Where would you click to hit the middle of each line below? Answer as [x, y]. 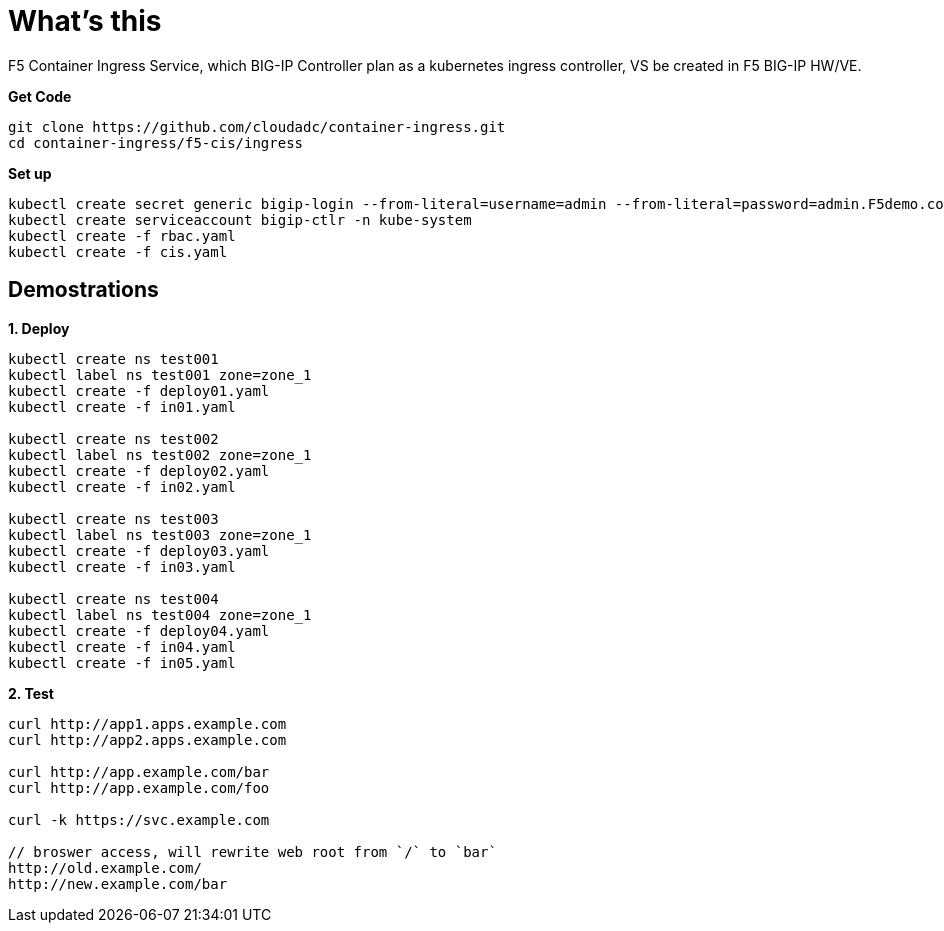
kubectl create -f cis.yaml [118, 251]
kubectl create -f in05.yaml [122, 662]
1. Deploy [39, 328]
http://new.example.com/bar [118, 883]
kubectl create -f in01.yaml [122, 406]
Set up [30, 173]
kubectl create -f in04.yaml [122, 646]
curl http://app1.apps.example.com [147, 723]
